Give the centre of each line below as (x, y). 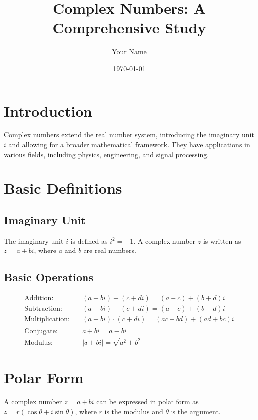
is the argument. (196, 411)
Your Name (129, 51)
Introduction (48, 111)
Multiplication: (47, 319)
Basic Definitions (63, 188)
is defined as (89, 240)
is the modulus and (134, 411)
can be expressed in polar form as (148, 401)
